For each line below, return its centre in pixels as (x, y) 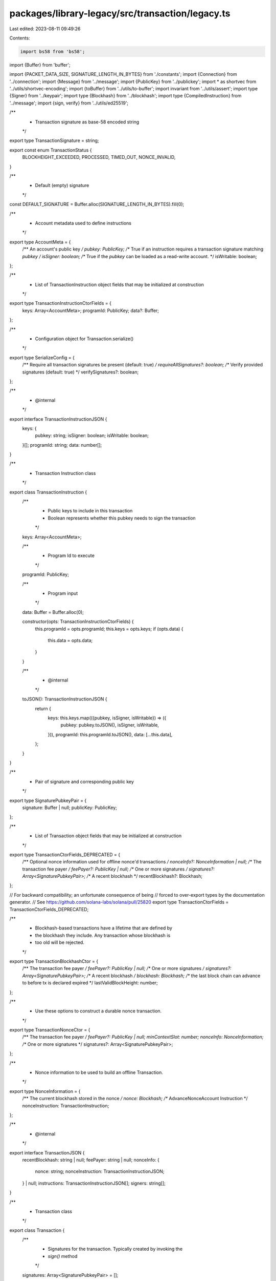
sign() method (63, 1256)
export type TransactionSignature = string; (54, 140)
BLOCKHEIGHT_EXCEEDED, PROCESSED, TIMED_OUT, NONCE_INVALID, (99, 157)
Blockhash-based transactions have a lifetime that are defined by (103, 928)
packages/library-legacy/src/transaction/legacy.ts (120, 13)
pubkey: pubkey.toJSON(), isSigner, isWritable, (110, 725)
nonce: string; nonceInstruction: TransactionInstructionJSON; (100, 1171)
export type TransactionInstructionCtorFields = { (61, 303)
